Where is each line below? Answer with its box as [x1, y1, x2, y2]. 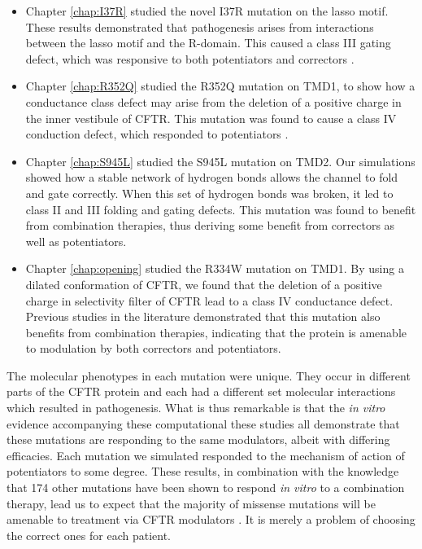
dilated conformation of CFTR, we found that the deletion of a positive [25, 275, 382, 292]
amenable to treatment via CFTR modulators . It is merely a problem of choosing [7, 511, 415, 528]
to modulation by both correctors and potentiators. [25, 340, 281, 357]
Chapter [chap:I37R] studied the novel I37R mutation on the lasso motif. [25, 2, 389, 19]
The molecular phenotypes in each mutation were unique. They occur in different [7, 367, 411, 384]
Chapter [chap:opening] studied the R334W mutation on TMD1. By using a [25, 260, 404, 277]
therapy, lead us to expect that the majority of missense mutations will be [7, 494, 376, 512]
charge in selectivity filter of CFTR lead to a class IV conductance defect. [25, 292, 394, 309]
